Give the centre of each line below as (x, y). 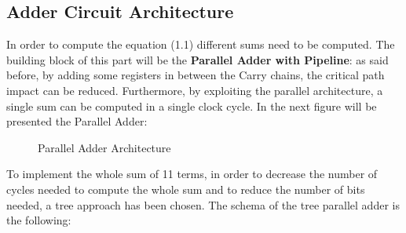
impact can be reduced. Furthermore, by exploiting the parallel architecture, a (195, 90)
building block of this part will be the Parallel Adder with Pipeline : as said (198, 59)
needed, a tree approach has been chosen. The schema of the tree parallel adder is (203, 204)
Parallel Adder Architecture (104, 147)
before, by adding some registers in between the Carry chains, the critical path (196, 75)
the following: (39, 220)
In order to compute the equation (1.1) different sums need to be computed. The (201, 44)
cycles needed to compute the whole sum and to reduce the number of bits (186, 189)
